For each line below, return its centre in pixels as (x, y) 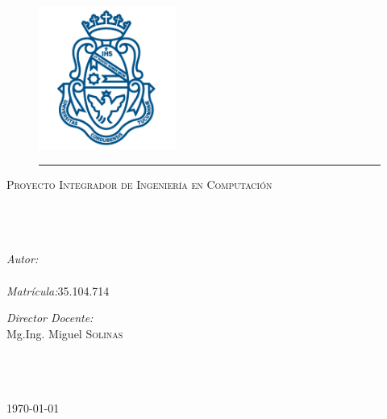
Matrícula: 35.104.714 (58, 290)
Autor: (23, 259)
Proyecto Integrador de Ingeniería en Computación (139, 184)
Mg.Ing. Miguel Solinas (65, 333)
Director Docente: (50, 318)
